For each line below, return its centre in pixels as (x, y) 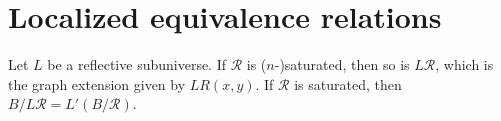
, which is (464, 64)
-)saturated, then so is (342, 64)
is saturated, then (348, 83)
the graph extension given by (97, 83)
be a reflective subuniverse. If (137, 64)
